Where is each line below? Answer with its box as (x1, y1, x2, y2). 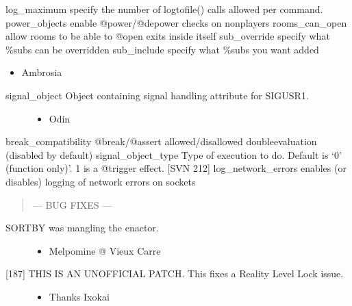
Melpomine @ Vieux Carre (49, 243, 161, 257)
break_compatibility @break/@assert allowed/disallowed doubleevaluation (5, 134, 317, 149)
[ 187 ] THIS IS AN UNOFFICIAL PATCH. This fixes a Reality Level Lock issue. (5, 266, 344, 281)
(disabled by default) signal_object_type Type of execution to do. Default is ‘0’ (5, 147, 342, 162)
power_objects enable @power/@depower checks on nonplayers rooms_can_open (5, 15, 347, 29)
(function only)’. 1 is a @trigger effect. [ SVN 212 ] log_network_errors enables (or (5, 161, 347, 175)
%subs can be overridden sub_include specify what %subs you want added (5, 42, 319, 56)
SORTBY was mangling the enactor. (5, 220, 159, 235)
